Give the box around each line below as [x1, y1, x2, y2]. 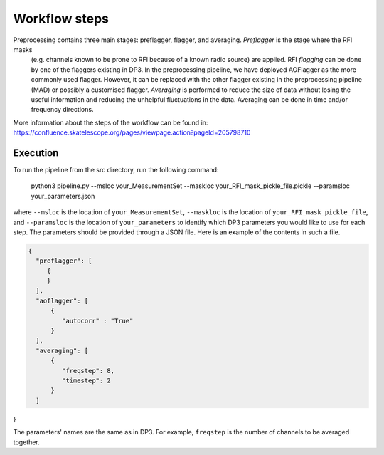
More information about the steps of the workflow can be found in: [13, 118, 208, 127]
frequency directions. [31, 105, 94, 114]
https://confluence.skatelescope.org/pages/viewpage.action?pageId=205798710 [13, 128, 251, 137]
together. [13, 438, 41, 446]
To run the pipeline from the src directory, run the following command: [13, 165, 219, 174]
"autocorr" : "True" [61, 317, 134, 325]
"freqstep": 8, [61, 367, 115, 375]
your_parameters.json [31, 192, 95, 200]
